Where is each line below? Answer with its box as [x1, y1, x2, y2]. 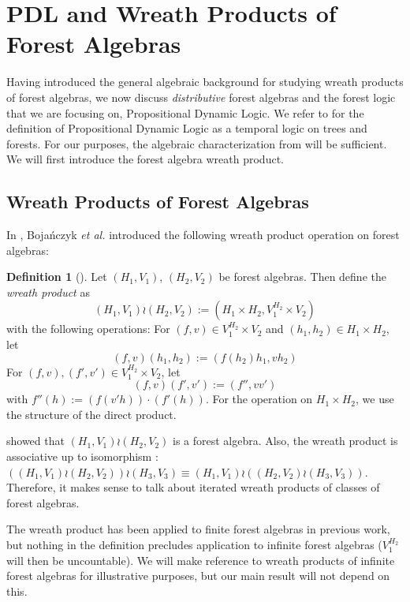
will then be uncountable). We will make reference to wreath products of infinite [6, 552, 395, 568]
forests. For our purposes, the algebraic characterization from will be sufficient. [6, 135, 387, 151]
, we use [356, 391, 394, 407]
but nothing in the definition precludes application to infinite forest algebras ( [6, 536, 382, 552]
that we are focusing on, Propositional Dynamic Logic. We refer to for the [6, 104, 364, 121]
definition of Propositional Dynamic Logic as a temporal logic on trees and [6, 120, 367, 136]
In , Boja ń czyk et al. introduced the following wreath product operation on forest [6, 226, 400, 243]
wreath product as [6, 283, 90, 300]
